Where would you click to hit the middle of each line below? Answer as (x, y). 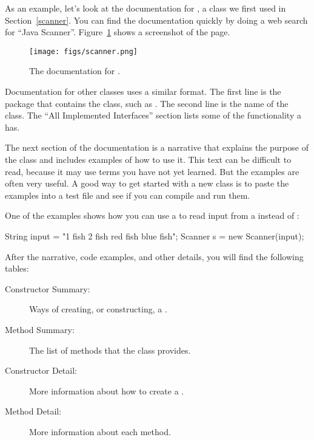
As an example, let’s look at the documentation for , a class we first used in (145, 8)
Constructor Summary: (48, 288)
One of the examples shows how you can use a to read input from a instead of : (152, 215)
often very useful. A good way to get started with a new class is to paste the (147, 183)
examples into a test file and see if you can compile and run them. (128, 195)
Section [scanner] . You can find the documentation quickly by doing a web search (156, 20)
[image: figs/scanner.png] (83, 51)
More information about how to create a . (107, 390)
